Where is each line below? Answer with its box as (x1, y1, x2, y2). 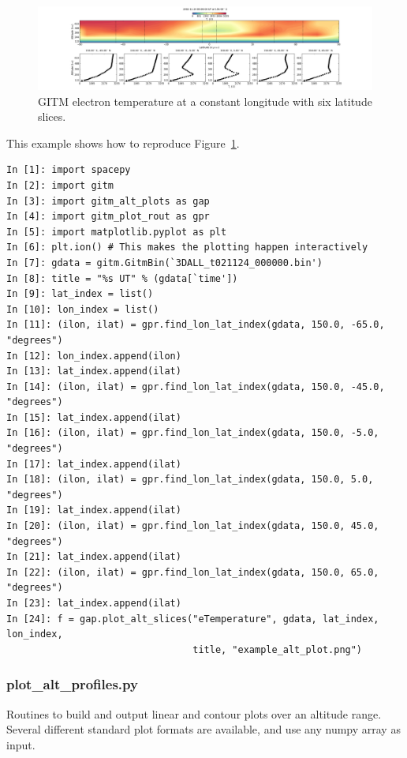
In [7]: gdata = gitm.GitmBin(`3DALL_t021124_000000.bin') (6, 257, 323, 268)
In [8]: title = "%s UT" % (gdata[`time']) (6, 272, 238, 284)
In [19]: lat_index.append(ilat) (6, 505, 181, 516)
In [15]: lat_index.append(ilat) (6, 411, 181, 423)
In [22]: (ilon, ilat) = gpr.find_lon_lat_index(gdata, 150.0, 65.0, (6, 566, 379, 578)
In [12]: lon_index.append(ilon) (6, 350, 181, 362)
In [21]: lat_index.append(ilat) (6, 551, 181, 563)
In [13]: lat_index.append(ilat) (6, 366, 181, 377)
